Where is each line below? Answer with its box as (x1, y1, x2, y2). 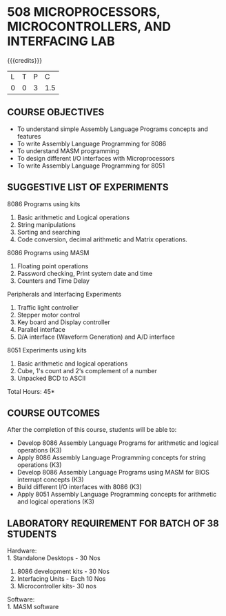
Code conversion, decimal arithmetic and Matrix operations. (17, 235, 187, 244)
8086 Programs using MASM (7, 248, 90, 257)
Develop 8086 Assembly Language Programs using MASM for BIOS (17, 468, 210, 477)
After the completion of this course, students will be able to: (7, 426, 177, 434)
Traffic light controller (17, 303, 79, 311)
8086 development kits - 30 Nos (17, 567, 110, 576)
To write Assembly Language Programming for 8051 (17, 161, 165, 170)
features (17, 132, 41, 140)
